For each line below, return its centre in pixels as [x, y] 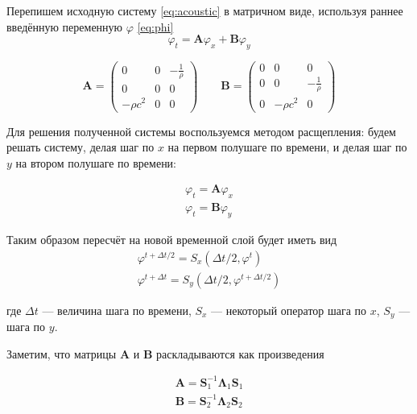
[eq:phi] [155, 26]
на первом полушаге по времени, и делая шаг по [287, 147]
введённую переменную [65, 26]
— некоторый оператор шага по [289, 310]
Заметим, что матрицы [62, 353]
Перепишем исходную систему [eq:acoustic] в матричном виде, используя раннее [205, 10]
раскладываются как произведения [240, 353]
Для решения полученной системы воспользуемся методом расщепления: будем [201, 131]
